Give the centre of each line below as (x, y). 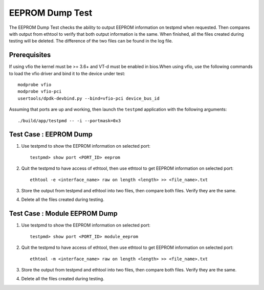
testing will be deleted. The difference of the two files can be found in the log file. (91, 41)
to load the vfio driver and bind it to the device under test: (67, 73)
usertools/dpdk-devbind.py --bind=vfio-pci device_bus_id (89, 98)
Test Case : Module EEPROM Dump (63, 213)
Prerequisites (30, 55)
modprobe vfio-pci (40, 91)
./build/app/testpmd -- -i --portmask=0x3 (69, 121)
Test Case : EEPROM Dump (51, 134)
